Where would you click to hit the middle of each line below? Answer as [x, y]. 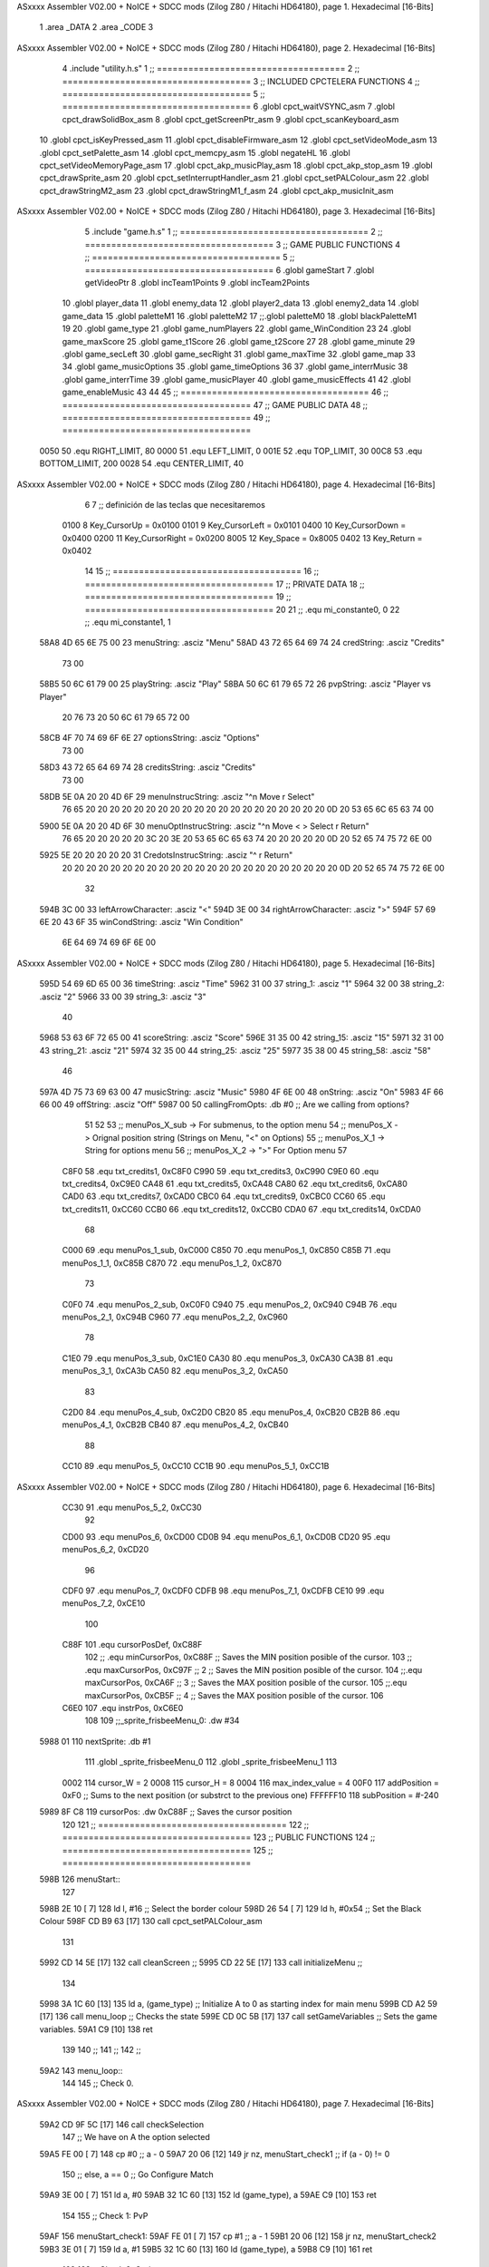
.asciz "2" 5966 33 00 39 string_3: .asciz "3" [123, 997]
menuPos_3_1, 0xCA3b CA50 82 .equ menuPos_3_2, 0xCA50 [175, 1371]
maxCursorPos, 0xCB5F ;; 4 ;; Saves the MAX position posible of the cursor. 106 [234, 1695]
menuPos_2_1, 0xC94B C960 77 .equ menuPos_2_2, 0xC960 [175, 1317]
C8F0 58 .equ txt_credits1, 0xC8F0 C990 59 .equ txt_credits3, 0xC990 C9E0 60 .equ [221, 1171]
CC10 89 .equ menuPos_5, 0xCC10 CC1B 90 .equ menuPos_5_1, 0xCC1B [196, 1466]
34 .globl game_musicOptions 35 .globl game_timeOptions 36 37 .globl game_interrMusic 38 [235, 366]
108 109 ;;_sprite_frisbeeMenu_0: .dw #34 [162, 1721]
